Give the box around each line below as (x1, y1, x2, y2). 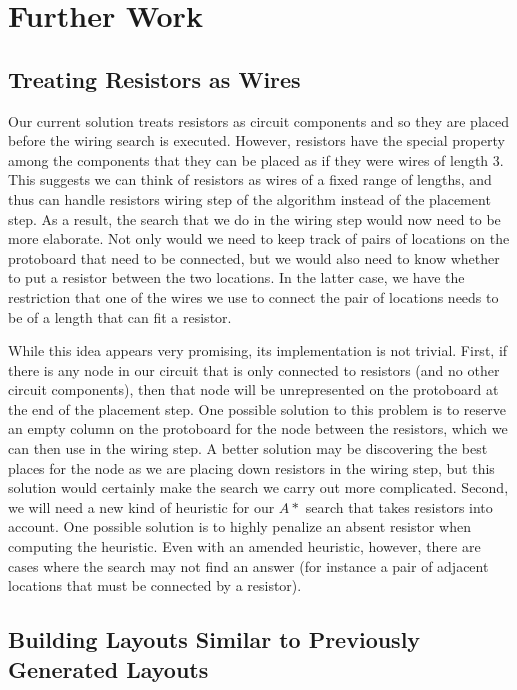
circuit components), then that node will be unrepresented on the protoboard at (8, 379, 499, 400)
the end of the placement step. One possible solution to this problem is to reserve (8, 398, 507, 419)
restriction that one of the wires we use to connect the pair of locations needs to (8, 286, 499, 307)
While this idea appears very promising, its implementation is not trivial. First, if (8, 340, 508, 361)
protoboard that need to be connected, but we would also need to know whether (8, 247, 500, 268)
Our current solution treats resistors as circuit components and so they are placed (8, 110, 510, 131)
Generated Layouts (8, 653, 209, 684)
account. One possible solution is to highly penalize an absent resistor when (8, 516, 472, 537)
